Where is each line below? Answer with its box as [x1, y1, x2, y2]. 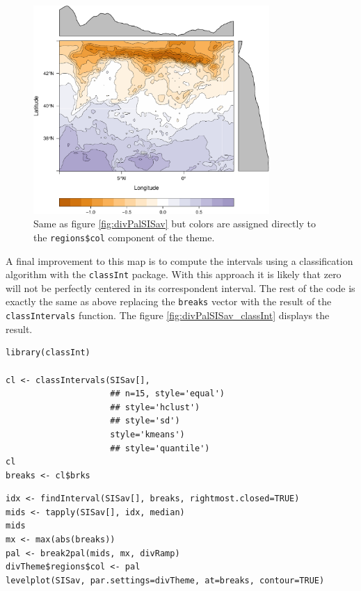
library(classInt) [6, 348, 90, 358]
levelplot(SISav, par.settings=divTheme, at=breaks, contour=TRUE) [6, 575, 325, 585]
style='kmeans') [110, 429, 185, 439]
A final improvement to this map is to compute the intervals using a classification [6, 253, 353, 268]
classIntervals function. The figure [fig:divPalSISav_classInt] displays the [6, 308, 330, 323]
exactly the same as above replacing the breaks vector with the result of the [6, 294, 332, 309]
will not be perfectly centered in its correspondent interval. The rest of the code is [6, 280, 355, 295]
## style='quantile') [110, 443, 210, 453]
